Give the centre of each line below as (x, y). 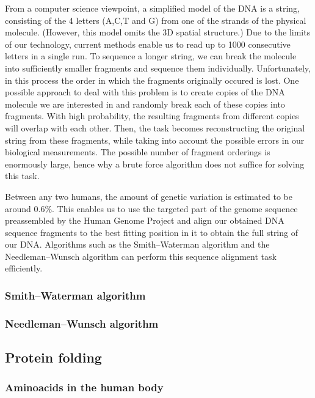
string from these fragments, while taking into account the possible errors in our (155, 140)
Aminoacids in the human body (84, 387)
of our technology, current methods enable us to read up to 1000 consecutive (148, 44)
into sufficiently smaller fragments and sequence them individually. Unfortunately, (158, 68)
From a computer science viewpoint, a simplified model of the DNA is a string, (153, 8)
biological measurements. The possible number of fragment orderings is (138, 152)
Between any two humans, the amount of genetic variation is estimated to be (149, 196)
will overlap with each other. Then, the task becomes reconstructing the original (155, 127)
